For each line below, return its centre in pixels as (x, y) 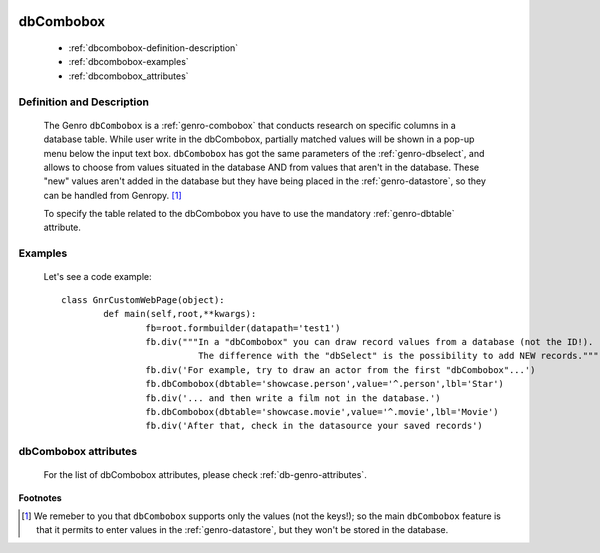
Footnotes (40, 497)
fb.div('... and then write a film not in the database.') (293, 398)
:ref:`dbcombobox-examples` (128, 62)
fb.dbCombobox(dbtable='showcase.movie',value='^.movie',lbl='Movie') (322, 411)
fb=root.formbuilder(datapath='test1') (243, 328)
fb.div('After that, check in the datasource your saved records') (314, 426)
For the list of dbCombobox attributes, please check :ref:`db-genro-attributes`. (205, 475)
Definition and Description (84, 102)
